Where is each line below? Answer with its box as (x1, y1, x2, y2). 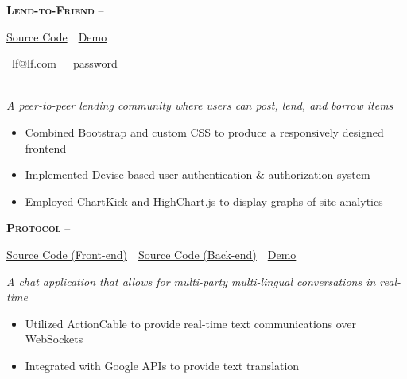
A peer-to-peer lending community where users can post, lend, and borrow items (6, 97, 393, 114)
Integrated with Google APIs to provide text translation (25, 357, 300, 373)
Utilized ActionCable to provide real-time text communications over (25, 315, 357, 331)
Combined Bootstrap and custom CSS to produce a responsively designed (25, 123, 384, 140)
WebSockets (25, 331, 83, 347)
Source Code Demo (6, 28, 107, 44)
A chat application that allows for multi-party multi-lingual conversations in (6, 273, 376, 289)
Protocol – (6, 219, 71, 236)
